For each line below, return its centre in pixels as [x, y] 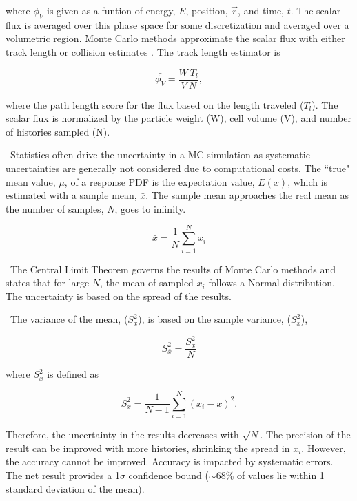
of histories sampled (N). [58, 131]
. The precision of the [305, 435]
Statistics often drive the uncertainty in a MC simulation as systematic [160, 154]
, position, [207, 10]
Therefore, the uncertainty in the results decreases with [122, 435]
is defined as [73, 374]
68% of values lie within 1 [270, 475]
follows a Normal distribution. [272, 283]
